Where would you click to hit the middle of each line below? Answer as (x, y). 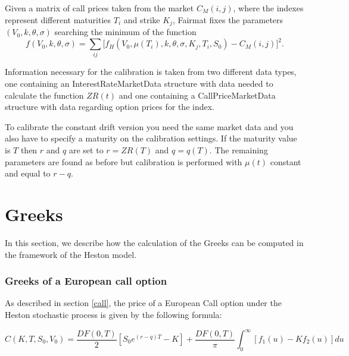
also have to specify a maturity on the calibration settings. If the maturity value (151, 138)
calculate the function (44, 95)
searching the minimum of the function (125, 32)
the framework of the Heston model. (71, 254)
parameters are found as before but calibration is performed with (124, 161)
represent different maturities (58, 19)
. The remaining (239, 150)
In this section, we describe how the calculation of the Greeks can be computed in (154, 242)
